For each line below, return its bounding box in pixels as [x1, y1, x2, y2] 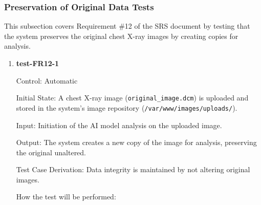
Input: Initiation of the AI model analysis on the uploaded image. [16, 119, 222, 130]
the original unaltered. [16, 147, 86, 157]
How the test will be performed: [16, 191, 116, 202]
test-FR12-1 [16, 58, 59, 68]
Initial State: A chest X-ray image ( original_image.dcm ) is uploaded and [16, 92, 249, 103]
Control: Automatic [16, 75, 78, 86]
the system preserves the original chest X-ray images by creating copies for [4, 30, 238, 41]
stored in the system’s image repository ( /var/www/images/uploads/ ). [16, 102, 237, 113]
